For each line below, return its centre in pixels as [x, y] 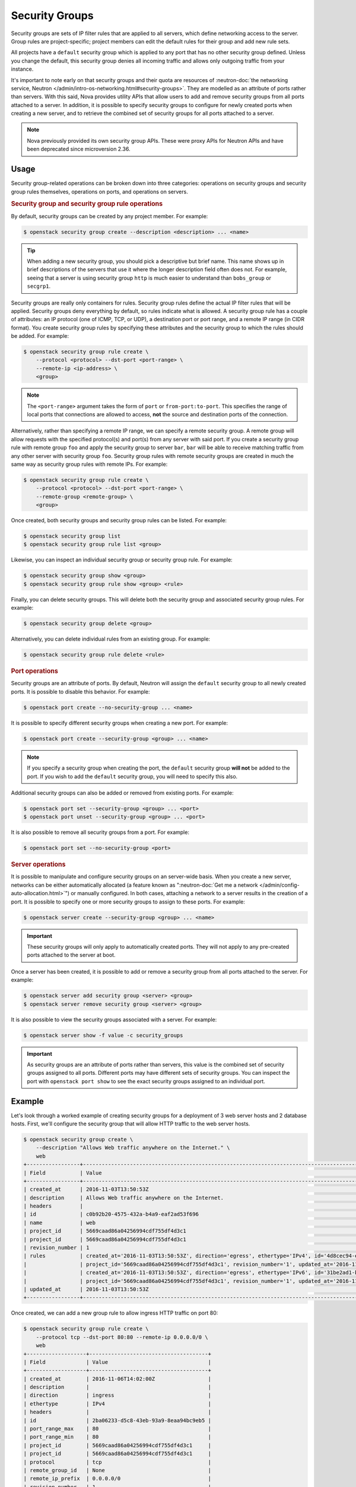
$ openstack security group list [72, 536]
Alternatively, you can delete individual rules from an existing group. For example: [111, 639]
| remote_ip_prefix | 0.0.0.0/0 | [117, 1479]
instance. [22, 69]
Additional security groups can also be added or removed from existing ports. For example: [122, 793]
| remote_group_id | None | [117, 1470]
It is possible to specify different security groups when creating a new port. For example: [120, 723]
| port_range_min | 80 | [117, 1437]
